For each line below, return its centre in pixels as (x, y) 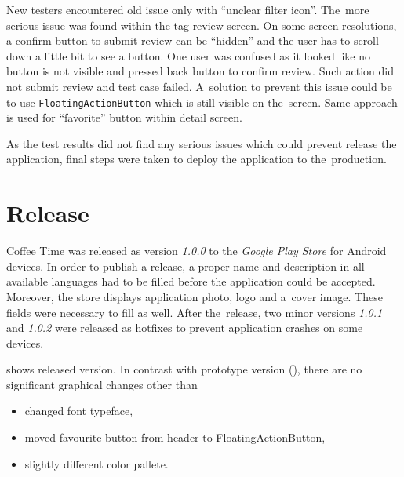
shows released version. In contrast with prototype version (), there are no (184, 369)
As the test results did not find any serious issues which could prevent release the (202, 143)
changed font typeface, (79, 411)
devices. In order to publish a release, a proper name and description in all (186, 266)
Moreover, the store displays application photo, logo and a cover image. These (195, 296)
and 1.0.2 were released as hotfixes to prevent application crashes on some (185, 328)
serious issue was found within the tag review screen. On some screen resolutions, (202, 25)
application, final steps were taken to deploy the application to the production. (197, 159)
